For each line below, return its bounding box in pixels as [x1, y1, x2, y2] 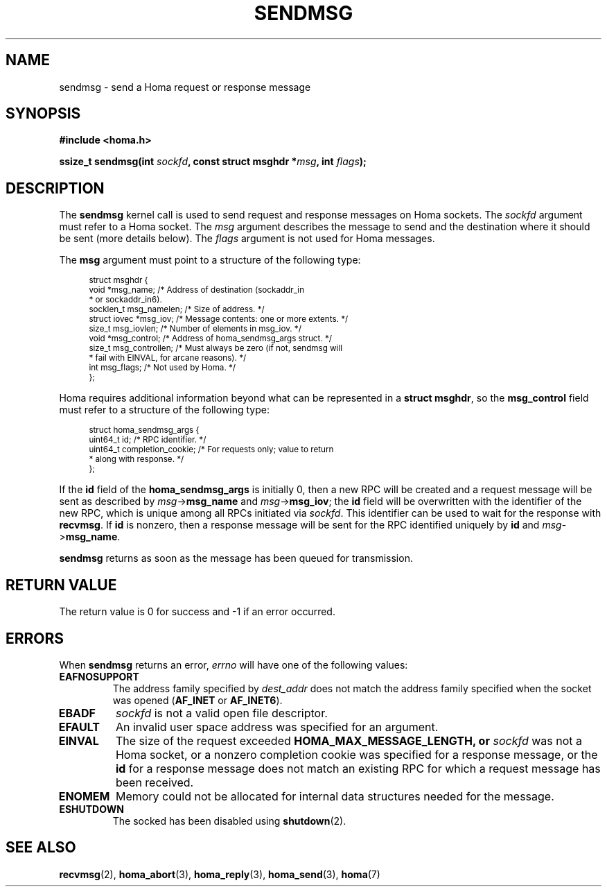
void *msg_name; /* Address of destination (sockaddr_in [89, 285, 305, 295]
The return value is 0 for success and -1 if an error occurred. [59, 606, 335, 618]
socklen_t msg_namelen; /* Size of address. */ [89, 305, 265, 315]
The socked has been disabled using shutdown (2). [112, 814, 346, 827]
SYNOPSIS [6, 105, 81, 123]
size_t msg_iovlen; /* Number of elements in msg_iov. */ [89, 324, 301, 334]
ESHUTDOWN [59, 803, 124, 815]
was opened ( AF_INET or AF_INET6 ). [112, 694, 283, 706]
